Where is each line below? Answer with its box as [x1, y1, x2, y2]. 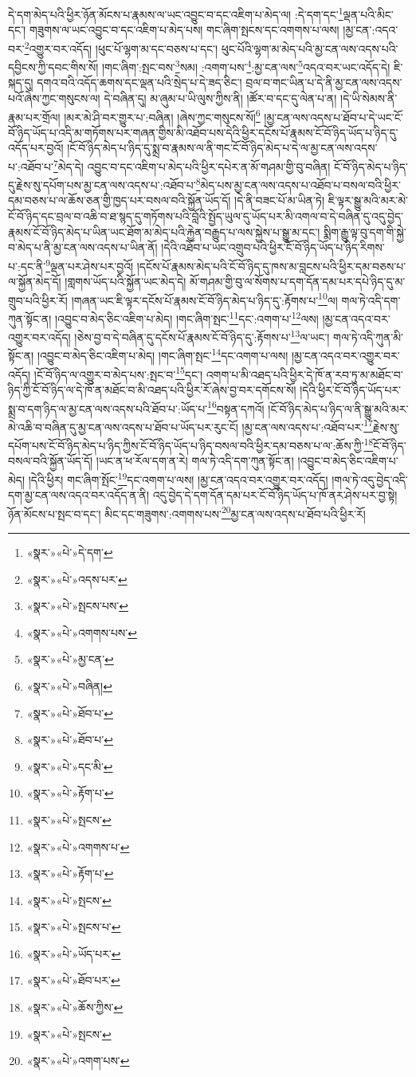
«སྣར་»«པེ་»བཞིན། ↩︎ [26, 677, 112, 694]
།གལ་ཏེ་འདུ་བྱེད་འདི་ [332, 471, 408, 488]
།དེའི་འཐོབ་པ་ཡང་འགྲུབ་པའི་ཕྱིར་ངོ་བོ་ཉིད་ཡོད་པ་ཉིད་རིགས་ [161, 239, 385, 256]
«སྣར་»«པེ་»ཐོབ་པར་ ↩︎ [26, 972, 120, 989]
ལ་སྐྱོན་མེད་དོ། [8, 273, 61, 290]
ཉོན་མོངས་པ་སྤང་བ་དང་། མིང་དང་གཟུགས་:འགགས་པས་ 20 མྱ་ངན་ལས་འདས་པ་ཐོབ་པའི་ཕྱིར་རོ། [8, 503, 366, 522]
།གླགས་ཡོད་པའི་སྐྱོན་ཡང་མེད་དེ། [65, 273, 186, 290]
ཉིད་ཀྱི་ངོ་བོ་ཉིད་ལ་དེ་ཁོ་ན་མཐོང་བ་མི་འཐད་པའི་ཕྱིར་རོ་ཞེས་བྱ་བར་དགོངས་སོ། [8, 381, 296, 398]
